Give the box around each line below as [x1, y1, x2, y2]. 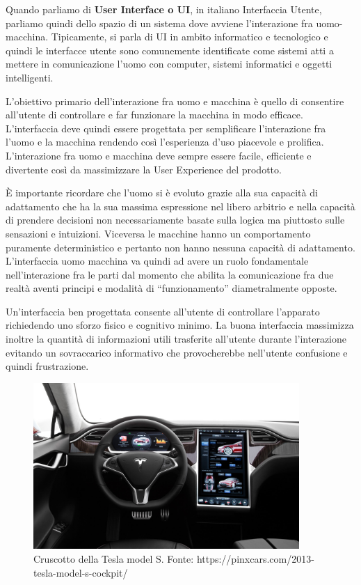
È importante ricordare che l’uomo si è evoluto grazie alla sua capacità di [6, 185, 318, 200]
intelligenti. [6, 70, 54, 84]
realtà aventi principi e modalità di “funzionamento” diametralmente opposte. [6, 281, 337, 295]
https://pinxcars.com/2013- [196, 551, 314, 565]
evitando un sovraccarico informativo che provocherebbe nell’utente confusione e [6, 345, 348, 359]
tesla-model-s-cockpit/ [33, 565, 128, 579]
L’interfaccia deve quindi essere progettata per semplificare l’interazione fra [6, 120, 326, 135]
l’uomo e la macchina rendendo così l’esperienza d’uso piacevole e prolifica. [6, 134, 324, 149]
